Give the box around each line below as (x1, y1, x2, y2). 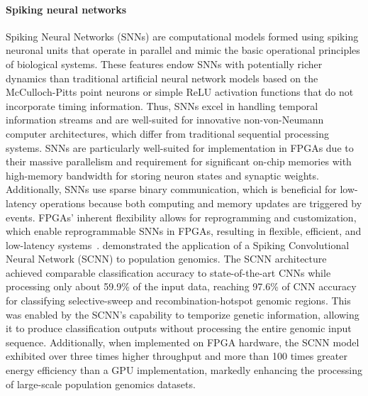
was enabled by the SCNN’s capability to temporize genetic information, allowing (6, 307, 359, 321)
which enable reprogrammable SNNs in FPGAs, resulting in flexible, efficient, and (6, 224, 362, 238)
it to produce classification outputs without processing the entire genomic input (6, 321, 352, 336)
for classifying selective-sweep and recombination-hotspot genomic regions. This (6, 293, 351, 308)
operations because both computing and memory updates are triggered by (40, 195, 362, 210)
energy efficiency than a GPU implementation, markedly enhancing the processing (6, 363, 363, 378)
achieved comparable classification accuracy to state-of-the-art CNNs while (6, 265, 331, 280)
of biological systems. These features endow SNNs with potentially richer (6, 56, 323, 71)
